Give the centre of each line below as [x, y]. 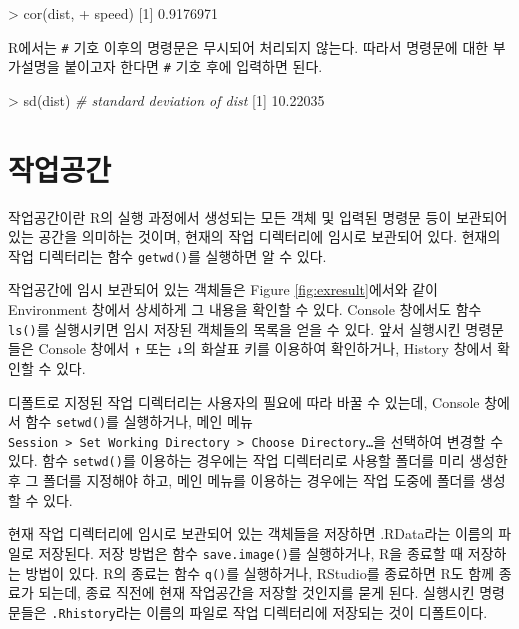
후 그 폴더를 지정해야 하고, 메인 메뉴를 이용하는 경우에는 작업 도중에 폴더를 [242, 480]
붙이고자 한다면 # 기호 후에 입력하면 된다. [193, 66]
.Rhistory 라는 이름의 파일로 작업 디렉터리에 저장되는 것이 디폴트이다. [269, 611]
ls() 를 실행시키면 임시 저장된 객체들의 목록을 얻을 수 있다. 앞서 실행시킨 [234, 328]
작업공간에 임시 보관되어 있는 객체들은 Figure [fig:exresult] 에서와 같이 [223, 289]
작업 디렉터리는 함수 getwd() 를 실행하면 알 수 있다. [167, 255]
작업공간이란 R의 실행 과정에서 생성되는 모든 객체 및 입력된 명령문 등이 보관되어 [258, 216]
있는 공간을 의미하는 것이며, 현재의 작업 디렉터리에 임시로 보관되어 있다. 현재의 [254, 236]
